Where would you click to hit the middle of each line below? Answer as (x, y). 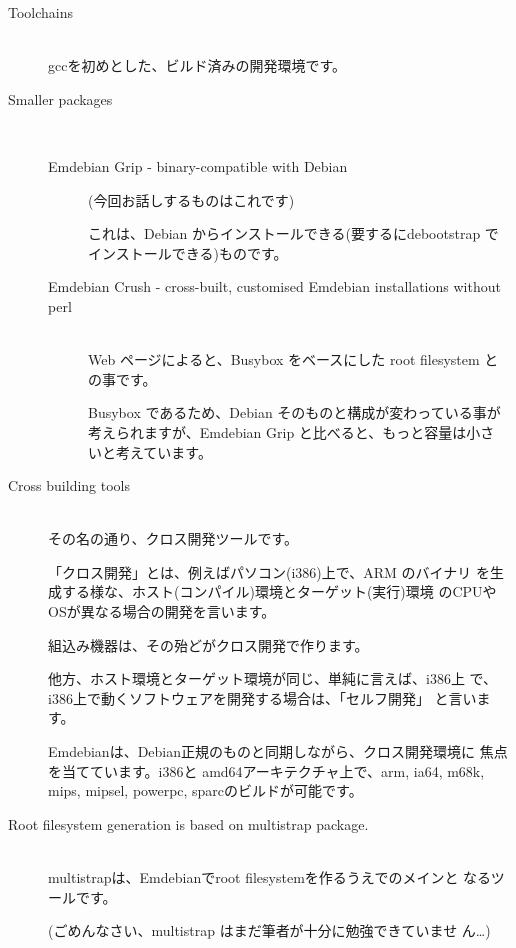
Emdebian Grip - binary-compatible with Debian (198, 165)
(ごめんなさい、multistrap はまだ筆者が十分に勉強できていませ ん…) (269, 930)
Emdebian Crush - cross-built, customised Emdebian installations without (274, 286)
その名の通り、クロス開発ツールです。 (173, 538)
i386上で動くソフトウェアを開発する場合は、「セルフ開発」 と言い (262, 697)
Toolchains (41, 12)
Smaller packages (60, 98)
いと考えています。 (150, 451)
